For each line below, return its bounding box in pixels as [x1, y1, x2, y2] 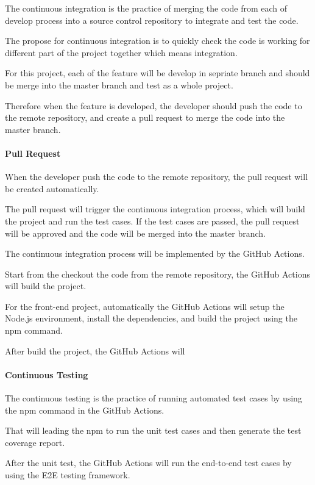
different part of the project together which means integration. [5, 46, 238, 59]
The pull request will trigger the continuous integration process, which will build [5, 203, 305, 215]
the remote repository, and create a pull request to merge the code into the [5, 111, 285, 124]
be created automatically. [5, 182, 99, 195]
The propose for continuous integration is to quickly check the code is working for [5, 34, 310, 47]
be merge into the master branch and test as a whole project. [5, 78, 233, 91]
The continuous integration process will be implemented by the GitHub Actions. [5, 247, 305, 260]
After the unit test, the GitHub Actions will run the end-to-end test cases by [5, 456, 292, 469]
